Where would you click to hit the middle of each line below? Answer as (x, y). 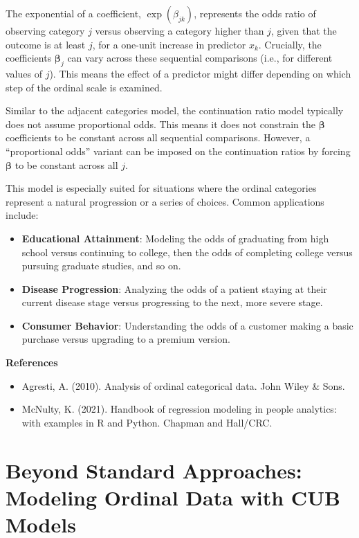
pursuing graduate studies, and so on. (101, 266)
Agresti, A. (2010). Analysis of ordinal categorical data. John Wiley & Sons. (183, 385)
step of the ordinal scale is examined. (84, 87)
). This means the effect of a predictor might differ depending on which (200, 73)
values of (24, 73)
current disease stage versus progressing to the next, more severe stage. (172, 302)
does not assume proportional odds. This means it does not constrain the (160, 124)
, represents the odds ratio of (255, 13)
